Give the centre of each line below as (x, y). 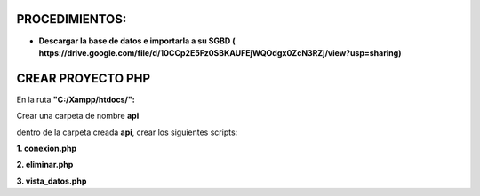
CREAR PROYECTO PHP (84, 78)
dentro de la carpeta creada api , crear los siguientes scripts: (127, 132)
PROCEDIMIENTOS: (72, 19)
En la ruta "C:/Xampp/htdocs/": (76, 99)
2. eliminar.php (45, 165)
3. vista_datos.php (52, 181)
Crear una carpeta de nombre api (78, 116)
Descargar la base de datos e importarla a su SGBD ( (137, 41)
